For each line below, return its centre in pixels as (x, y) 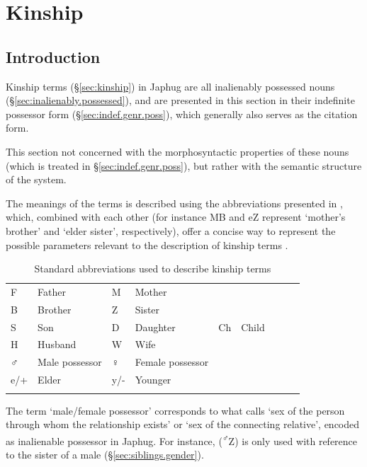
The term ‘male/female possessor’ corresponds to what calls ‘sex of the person (175, 410)
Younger (153, 380)
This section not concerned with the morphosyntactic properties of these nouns (177, 151)
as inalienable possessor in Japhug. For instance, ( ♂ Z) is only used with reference (182, 439)
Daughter (155, 327)
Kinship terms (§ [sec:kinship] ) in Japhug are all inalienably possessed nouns (170, 86)
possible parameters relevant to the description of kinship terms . (147, 244)
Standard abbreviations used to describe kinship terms (153, 269)
